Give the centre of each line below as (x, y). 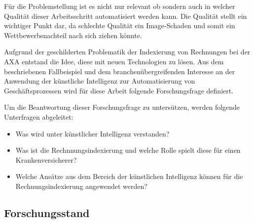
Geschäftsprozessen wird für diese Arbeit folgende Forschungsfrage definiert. (119, 90)
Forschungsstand (47, 212)
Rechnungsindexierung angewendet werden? (81, 186)
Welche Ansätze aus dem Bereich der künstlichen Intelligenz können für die (129, 176)
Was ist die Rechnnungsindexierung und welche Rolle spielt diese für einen (128, 150)
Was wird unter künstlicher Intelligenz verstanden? (92, 133)
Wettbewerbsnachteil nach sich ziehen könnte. (73, 35)
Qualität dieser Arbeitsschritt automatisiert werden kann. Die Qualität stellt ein (126, 16)
